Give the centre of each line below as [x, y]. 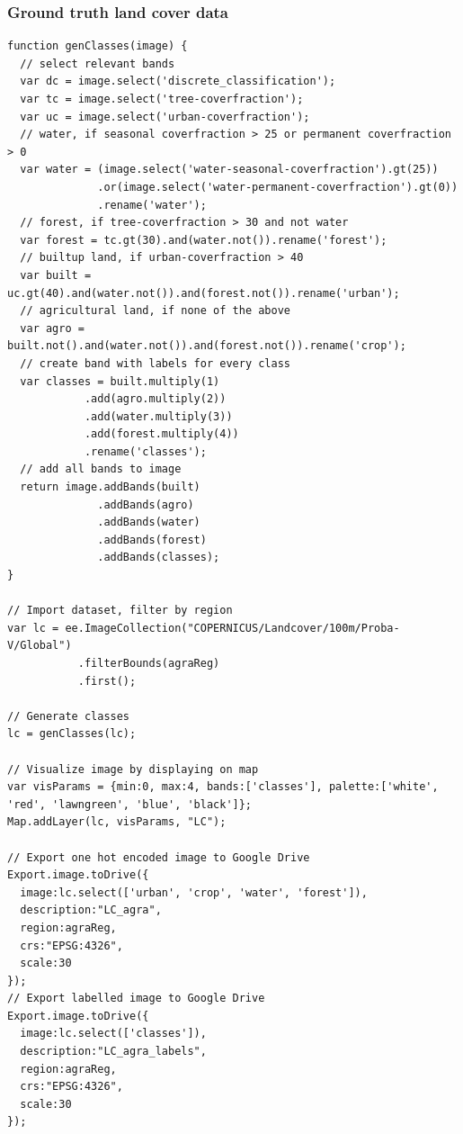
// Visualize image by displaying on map [133, 769]
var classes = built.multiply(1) [120, 381]
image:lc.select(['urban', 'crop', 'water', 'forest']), [194, 892]
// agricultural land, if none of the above [155, 311]
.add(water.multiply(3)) [158, 416]
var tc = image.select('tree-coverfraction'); [162, 99]
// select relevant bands [98, 63]
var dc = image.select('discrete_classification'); [178, 81]
